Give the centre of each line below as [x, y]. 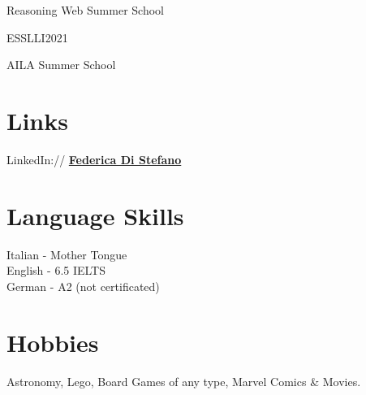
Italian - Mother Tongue [67, 254]
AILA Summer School [61, 65]
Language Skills [95, 215]
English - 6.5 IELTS [56, 270]
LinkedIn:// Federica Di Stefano [94, 159]
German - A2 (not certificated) [83, 286]
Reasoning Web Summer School [85, 10]
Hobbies [53, 342]
